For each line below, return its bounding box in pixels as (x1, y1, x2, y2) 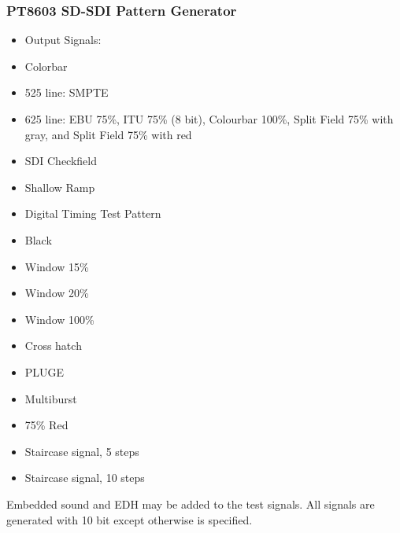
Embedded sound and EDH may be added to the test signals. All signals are (6, 495, 375, 512)
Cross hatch (24, 337, 82, 354)
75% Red (24, 417, 69, 433)
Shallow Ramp (24, 178, 95, 195)
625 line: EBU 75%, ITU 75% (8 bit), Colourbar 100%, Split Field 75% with (24, 111, 394, 127)
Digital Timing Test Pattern (24, 205, 161, 222)
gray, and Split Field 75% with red (24, 126, 192, 142)
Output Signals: (24, 31, 102, 48)
